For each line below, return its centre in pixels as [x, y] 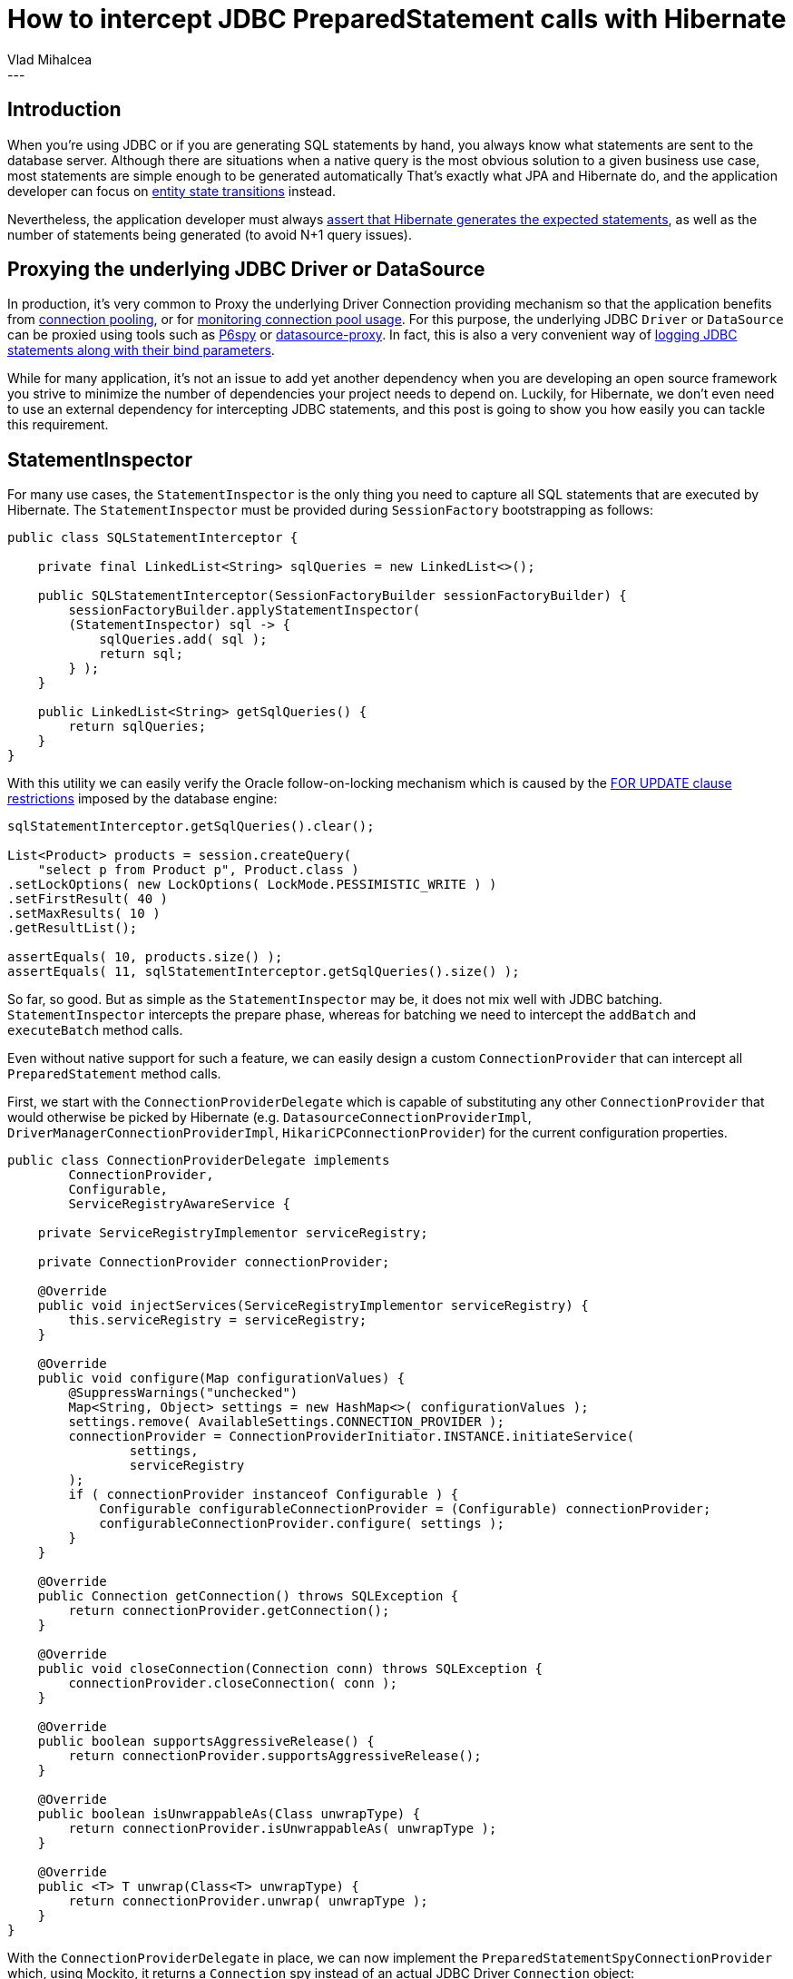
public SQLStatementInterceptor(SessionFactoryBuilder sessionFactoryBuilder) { [332, 596]
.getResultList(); [73, 928]
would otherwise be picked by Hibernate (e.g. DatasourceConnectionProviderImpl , [269, 1117]
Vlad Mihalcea [50, 59]
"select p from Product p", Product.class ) [198, 870]
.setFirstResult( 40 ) [88, 899]
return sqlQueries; [137, 727]
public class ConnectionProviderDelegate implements [199, 1161]
